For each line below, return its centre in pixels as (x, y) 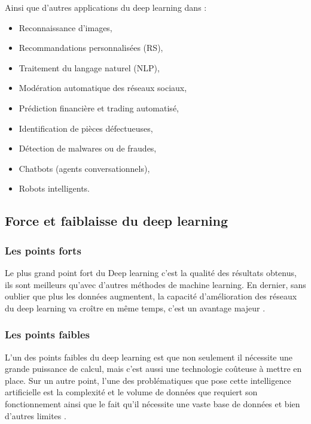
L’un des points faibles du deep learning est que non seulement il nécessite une (149, 357)
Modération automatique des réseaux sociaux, (103, 88)
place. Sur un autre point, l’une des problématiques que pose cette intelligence (148, 380)
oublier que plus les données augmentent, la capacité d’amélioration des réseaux (151, 296)
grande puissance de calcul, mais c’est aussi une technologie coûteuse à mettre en (153, 369)
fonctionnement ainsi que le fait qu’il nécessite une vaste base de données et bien (153, 403)
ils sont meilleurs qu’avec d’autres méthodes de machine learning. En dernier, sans (155, 284)
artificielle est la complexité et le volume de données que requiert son (131, 392)
